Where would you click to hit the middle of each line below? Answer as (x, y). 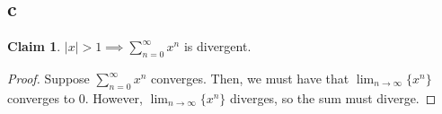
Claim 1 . (34, 46)
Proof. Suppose (49, 78)
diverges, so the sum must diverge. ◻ (333, 97)
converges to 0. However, (75, 97)
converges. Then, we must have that (250, 78)
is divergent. (217, 46)
